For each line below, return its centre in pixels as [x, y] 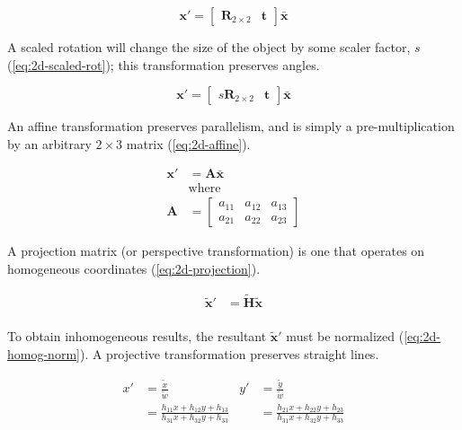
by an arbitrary [49, 143]
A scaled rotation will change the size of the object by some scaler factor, [209, 47]
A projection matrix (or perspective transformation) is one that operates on [216, 251]
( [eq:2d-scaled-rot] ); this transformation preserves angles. [164, 64]
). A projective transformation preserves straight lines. [229, 353]
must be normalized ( [345, 335]
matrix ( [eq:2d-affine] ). [188, 143]
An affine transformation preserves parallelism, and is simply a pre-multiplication [231, 126]
